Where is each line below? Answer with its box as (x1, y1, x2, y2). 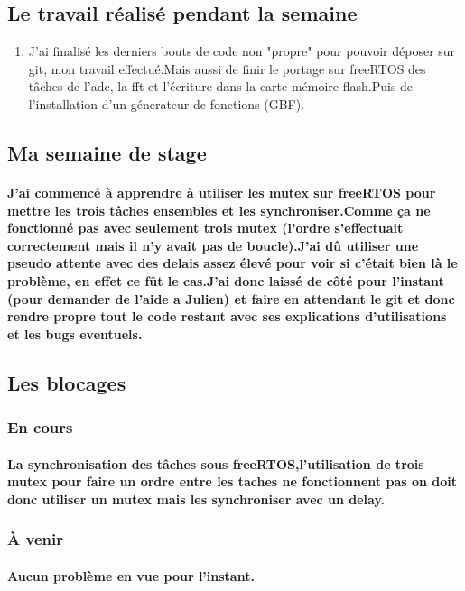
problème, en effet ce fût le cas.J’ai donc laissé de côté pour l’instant (7, 271, 444, 290)
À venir (7, 528, 63, 550)
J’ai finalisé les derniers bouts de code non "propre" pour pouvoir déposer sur (28, 42, 456, 60)
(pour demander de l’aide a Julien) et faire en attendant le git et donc (7, 289, 455, 308)
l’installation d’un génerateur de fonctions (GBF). (28, 94, 305, 113)
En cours (7, 416, 73, 438)
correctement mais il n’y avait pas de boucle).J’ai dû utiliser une (7, 235, 419, 254)
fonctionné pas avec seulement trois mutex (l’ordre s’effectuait (7, 218, 404, 237)
